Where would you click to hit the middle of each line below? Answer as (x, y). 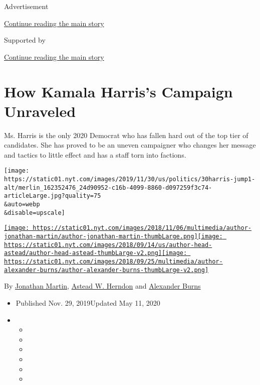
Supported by (25, 40)
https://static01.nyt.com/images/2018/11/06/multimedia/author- (142, 228)
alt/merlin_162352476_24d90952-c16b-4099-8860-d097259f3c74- (108, 187)
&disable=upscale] (35, 213)
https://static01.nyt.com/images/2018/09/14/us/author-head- (108, 245)
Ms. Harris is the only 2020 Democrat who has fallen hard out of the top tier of (126, 135)
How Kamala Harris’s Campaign (118, 91)
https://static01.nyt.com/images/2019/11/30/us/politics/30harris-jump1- (130, 179)
